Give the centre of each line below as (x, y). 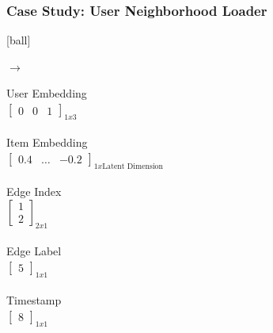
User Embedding (47, 93)
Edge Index (34, 191)
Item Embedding (47, 142)
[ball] (19, 40)
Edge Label (34, 251)
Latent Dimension (133, 166)
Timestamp (34, 300)
